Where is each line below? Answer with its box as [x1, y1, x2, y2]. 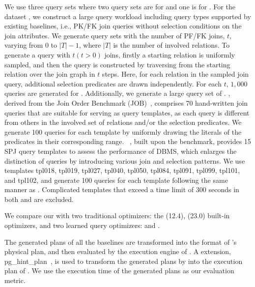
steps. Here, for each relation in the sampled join [102, 69, 249, 79]
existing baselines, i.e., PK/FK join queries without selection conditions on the [4, 21, 242, 31]
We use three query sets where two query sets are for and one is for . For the [4, 1, 235, 11]
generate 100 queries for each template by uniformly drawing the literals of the [4, 126, 242, 137]
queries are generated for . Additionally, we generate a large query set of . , [4, 88, 230, 98]
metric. [4, 275, 26, 286]
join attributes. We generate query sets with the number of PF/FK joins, [4, 30, 225, 40]
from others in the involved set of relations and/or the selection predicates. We [4, 117, 242, 127]
